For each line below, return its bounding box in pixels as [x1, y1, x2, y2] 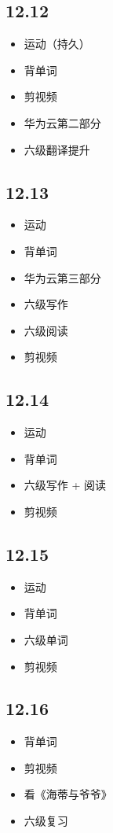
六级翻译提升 [24, 141, 90, 157]
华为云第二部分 [24, 114, 101, 131]
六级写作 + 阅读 [24, 477, 107, 493]
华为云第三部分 [24, 269, 101, 286]
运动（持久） [24, 35, 90, 52]
